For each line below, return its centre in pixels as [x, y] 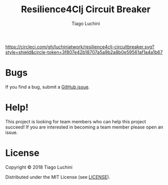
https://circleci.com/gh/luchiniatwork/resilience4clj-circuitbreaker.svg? [80, 46]
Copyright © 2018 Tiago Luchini [39, 167]
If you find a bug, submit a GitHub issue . [48, 87]
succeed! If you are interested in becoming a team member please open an [84, 127]
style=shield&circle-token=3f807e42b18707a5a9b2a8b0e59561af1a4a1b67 [84, 52]
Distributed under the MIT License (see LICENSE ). [58, 177]
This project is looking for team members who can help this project [76, 121]
